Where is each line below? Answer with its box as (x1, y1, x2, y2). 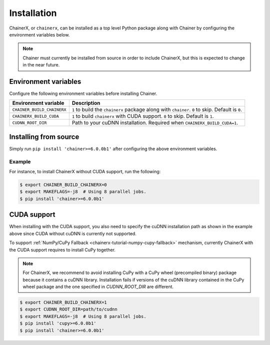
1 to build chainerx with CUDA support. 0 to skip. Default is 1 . (71, 113, 214, 120)
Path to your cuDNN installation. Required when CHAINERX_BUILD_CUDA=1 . (71, 119, 238, 126)
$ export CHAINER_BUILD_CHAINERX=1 (19, 300, 107, 306)
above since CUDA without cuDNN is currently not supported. (9, 230, 137, 237)
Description (71, 100, 100, 107)
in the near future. (22, 62, 60, 68)
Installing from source (9, 132, 79, 141)
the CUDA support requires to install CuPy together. (9, 247, 116, 253)
